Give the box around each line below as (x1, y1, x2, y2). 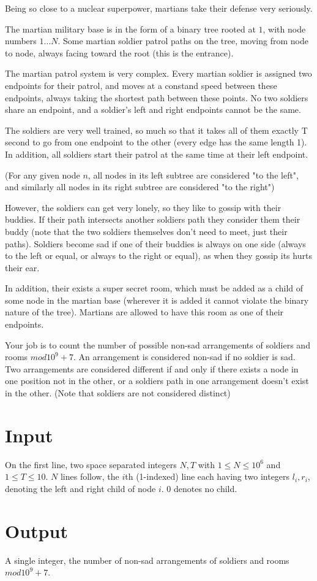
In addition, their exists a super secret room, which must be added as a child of (5, 282, 304, 294)
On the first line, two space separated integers (5, 458, 177, 471)
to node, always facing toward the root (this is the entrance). (5, 46, 234, 59)
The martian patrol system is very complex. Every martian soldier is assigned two (5, 67, 312, 80)
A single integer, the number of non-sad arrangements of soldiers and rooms (5, 553, 289, 566)
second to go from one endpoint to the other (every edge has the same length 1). (5, 136, 307, 148)
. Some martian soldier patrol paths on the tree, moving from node (58, 34, 308, 47)
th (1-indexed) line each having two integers (125, 470, 290, 483)
